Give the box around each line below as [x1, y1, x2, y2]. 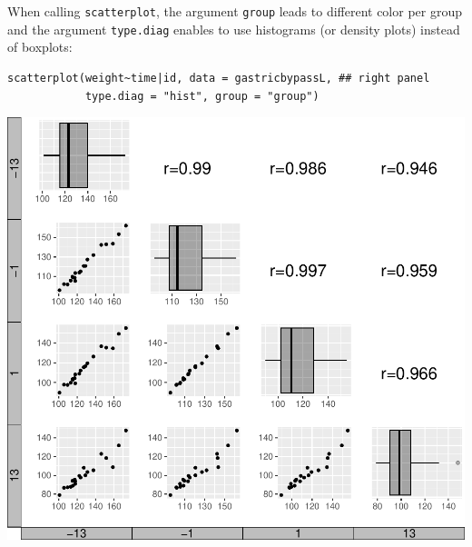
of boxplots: [7, 37, 73, 56]
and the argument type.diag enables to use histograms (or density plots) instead [7, 19, 460, 38]
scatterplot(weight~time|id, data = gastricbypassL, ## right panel [7, 71, 430, 85]
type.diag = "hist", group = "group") [84, 89, 320, 103]
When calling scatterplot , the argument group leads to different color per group [7, 2, 463, 20]
